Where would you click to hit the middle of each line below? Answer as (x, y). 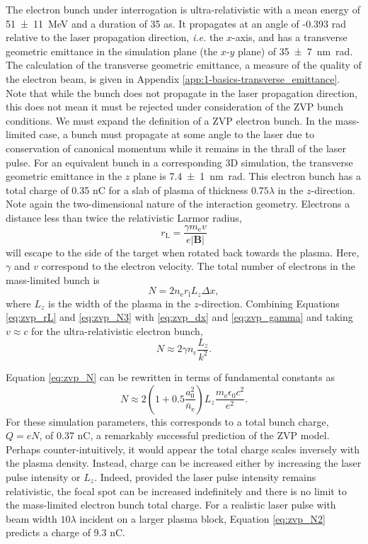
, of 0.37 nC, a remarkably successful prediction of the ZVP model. (184, 435)
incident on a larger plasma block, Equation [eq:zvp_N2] (202, 518)
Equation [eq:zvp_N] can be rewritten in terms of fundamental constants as (170, 376)
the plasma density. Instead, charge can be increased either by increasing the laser (184, 463)
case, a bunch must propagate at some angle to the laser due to (177, 134)
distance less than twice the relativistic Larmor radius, (124, 217)
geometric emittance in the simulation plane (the (112, 51)
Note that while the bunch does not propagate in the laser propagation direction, (182, 92)
